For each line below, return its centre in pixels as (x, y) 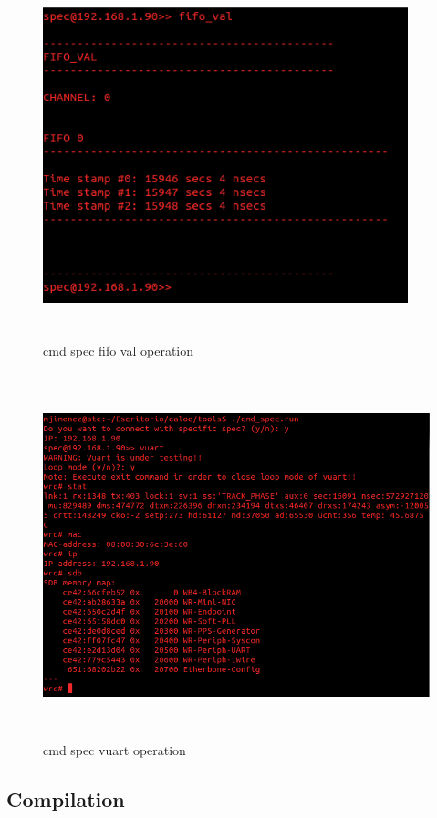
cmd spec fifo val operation (119, 350)
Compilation (66, 798)
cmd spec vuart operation (114, 749)
